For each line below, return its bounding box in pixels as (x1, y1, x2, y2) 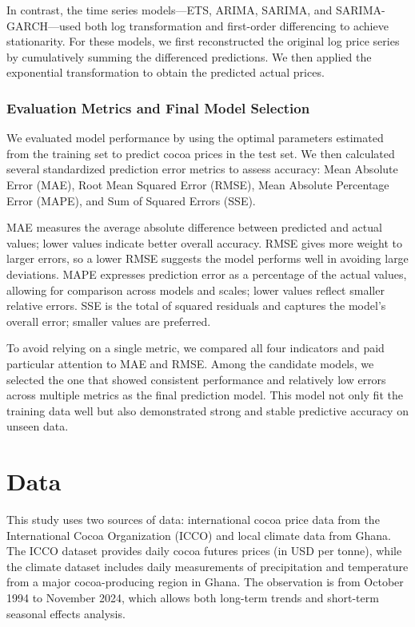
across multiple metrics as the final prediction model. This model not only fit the (6, 387, 403, 403)
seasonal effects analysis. (6, 605, 126, 621)
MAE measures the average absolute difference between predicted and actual (6, 219, 382, 236)
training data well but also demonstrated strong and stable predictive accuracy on (6, 402, 409, 419)
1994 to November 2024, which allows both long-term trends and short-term (6, 589, 379, 605)
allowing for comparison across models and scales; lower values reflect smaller (6, 281, 385, 298)
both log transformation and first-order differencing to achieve (84, 17, 389, 34)
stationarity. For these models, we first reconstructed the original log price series (6, 33, 400, 50)
